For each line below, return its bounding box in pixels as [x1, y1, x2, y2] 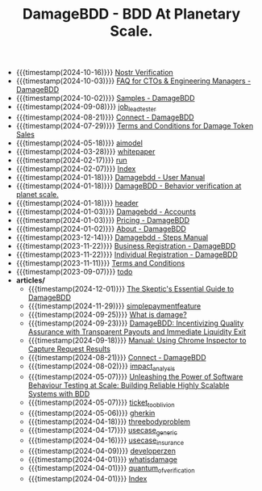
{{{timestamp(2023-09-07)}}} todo [15, 266, 133, 276]
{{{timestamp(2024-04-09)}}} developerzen [27, 446, 176, 456]
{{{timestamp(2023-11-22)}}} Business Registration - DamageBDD [15, 241, 236, 250]
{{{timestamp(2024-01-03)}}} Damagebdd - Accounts [15, 207, 196, 216]
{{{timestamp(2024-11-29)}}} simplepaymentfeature [27, 300, 202, 311]
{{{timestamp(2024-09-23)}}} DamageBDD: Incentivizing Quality [27, 318, 244, 328]
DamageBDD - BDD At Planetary [22, 5, 241, 23]
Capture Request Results [27, 344, 111, 354]
